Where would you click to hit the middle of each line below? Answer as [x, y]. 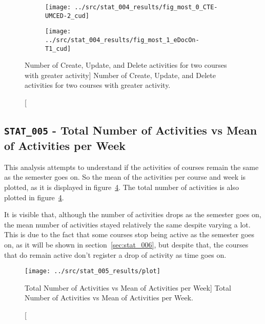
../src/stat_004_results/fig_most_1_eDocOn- [122, 40]
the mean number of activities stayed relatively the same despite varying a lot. [127, 224]
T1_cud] [58, 49]
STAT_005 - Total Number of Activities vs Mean [131, 130]
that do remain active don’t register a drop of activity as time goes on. [115, 254]
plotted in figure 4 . [34, 197]
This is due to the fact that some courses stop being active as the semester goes [129, 234]
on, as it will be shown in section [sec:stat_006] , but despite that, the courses [126, 244]
